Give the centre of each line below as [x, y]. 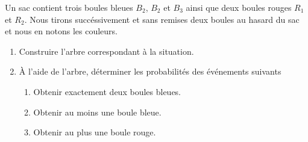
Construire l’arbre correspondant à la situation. [106, 51]
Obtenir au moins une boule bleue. [97, 112]
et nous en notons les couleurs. [61, 31]
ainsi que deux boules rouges [239, 7]
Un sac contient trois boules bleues [69, 7]
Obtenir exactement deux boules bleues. [107, 91]
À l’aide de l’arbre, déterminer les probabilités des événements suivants [150, 71]
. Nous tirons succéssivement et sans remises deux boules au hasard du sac [162, 19]
